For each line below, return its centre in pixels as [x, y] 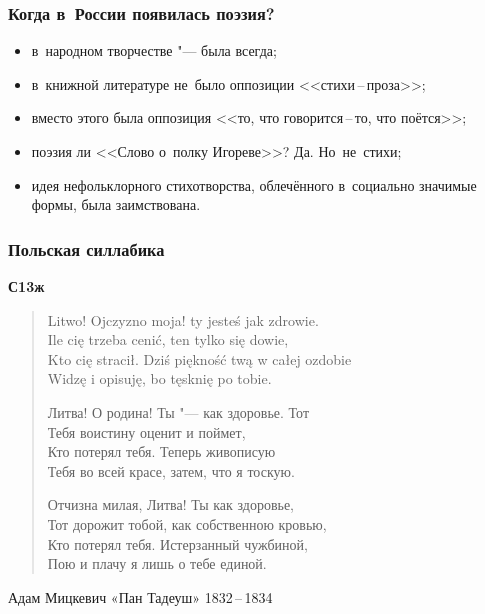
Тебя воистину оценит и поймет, [146, 431]
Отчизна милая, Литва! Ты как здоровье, [170, 504]
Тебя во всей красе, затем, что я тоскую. [171, 470]
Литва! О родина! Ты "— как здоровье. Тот [178, 411]
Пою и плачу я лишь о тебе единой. [157, 563]
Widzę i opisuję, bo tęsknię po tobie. [159, 378]
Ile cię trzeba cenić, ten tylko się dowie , [168, 339]
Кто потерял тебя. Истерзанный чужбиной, [177, 543]
